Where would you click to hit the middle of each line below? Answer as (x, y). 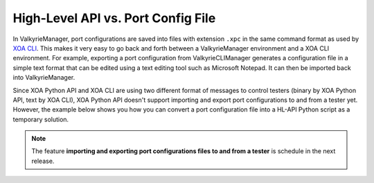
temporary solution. (41, 119)
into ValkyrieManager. (44, 78)
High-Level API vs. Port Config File (114, 18)
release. (43, 161)
